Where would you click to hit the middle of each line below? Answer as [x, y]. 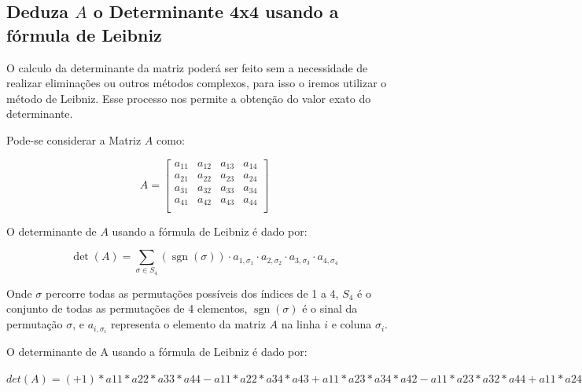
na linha [301, 324]
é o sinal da [330, 308]
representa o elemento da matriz [188, 324]
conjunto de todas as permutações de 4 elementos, [127, 308]
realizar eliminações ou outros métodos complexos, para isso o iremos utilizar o [197, 83]
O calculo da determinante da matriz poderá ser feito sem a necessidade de [187, 67]
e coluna [352, 324]
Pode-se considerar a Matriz [74, 139]
